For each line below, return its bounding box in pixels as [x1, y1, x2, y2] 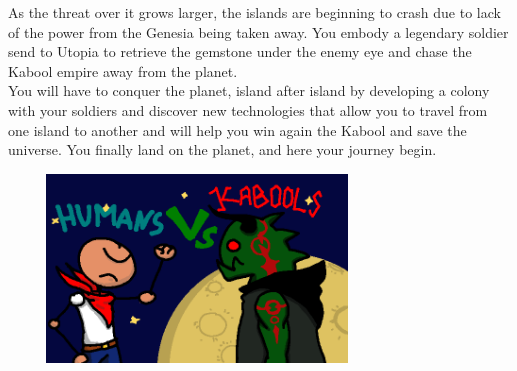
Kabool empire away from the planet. [8, 60, 238, 81]
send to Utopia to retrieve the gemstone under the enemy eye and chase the [8, 41, 472, 62]
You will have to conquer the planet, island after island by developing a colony [8, 80, 490, 101]
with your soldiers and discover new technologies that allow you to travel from [8, 99, 488, 120]
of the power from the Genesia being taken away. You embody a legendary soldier [8, 21, 509, 42]
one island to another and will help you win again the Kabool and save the [8, 119, 467, 140]
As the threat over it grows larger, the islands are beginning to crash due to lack [8, 2, 501, 22]
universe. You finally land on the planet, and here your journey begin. [8, 139, 437, 160]
